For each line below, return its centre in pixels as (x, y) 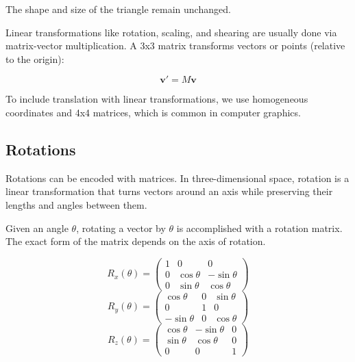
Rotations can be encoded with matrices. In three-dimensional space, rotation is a (177, 178)
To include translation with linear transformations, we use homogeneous (157, 99)
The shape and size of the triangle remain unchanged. (118, 9)
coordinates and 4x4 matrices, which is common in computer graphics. (153, 112)
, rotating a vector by (121, 228)
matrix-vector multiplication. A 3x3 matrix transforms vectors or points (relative (175, 46)
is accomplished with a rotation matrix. (259, 228)
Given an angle (37, 228)
